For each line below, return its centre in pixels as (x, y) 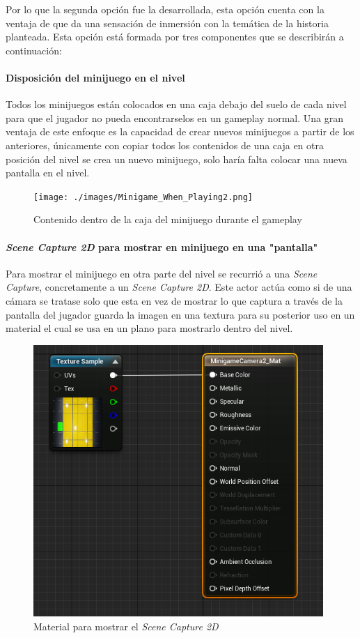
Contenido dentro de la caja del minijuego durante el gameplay (168, 219)
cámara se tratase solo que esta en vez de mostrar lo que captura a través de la (174, 300)
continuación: (34, 50)
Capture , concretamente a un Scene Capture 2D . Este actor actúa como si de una (179, 287)
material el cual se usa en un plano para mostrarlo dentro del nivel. (149, 328)
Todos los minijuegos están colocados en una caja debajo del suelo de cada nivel (176, 104)
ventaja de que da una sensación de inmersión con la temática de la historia (167, 23)
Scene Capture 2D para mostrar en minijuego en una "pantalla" (162, 246)
